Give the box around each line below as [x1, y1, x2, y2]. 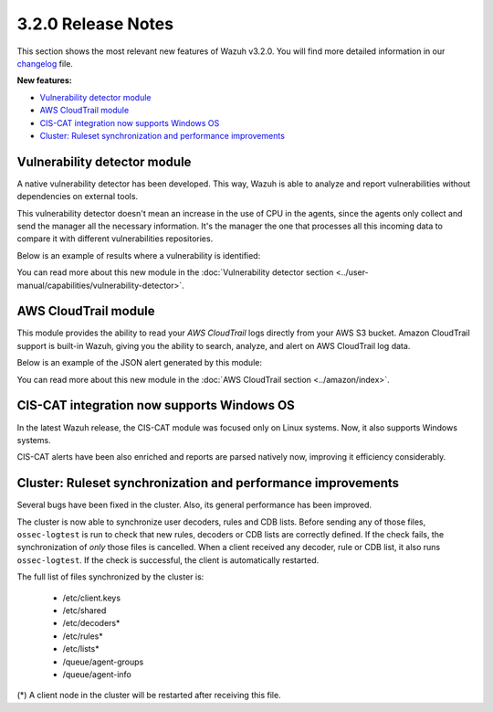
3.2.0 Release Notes [16, 14, 173, 34]
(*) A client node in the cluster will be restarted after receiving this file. [16, 690, 282, 701]
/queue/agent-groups [62, 656, 144, 667]
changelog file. [16, 58, 73, 69]
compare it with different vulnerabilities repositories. [16, 233, 214, 244]
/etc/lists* [62, 643, 100, 654]
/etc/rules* [62, 631, 104, 642]
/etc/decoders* [62, 618, 121, 629]
